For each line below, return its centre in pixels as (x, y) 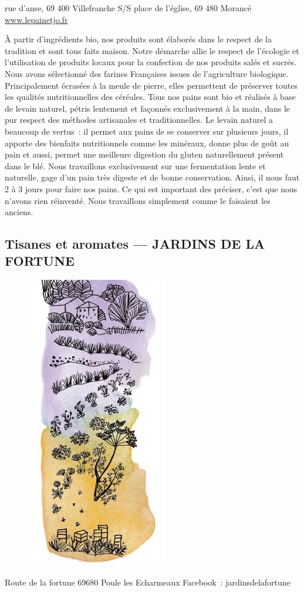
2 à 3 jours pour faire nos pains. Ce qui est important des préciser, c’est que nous (151, 188)
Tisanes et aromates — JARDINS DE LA (135, 244)
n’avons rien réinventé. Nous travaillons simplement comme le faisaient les (138, 200)
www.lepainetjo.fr (36, 19)
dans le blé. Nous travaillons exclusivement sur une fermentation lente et (135, 165)
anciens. (19, 212)
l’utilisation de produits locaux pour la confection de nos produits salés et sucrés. (151, 62)
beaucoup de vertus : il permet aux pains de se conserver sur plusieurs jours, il (147, 131)
